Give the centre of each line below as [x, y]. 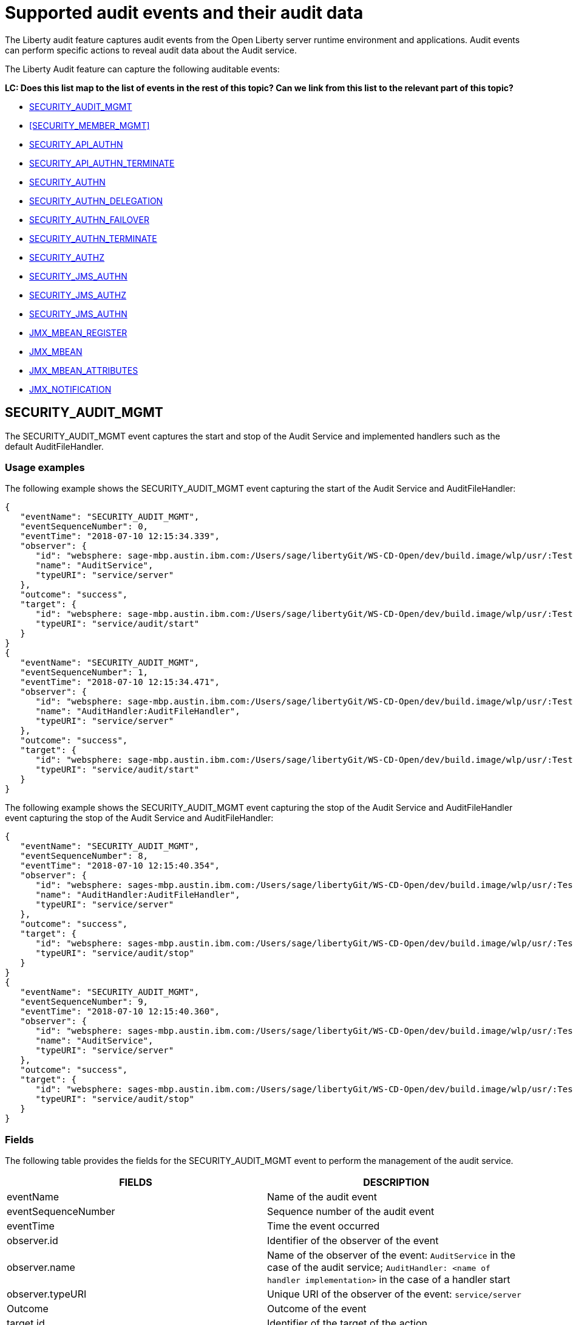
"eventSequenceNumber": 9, [84, 1002]
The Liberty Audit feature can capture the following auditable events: [142, 69]
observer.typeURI [47, 1294]
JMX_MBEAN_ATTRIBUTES [84, 370]
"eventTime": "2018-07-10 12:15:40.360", [120, 1012]
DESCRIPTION [396, 1182]
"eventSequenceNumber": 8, [84, 856]
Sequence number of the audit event [351, 1212]
